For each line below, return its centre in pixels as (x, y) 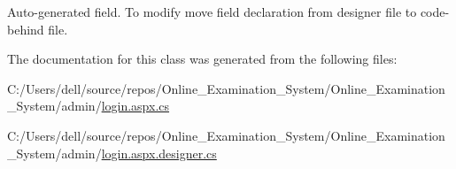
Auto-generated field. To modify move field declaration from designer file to (212, 12)
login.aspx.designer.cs (159, 153)
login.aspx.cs (135, 106)
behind (26, 29)
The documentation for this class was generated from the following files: (202, 59)
